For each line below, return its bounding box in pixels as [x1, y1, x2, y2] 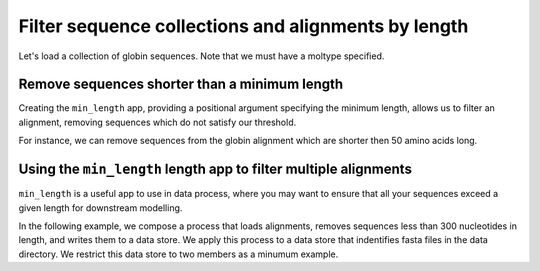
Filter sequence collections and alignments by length [18, 15, 469, 37]
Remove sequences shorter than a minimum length [18, 76, 344, 93]
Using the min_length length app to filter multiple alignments [18, 161, 412, 178]
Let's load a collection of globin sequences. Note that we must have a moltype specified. [18, 50, 385, 62]
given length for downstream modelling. [18, 201, 183, 214]
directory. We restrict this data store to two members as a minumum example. [18, 248, 339, 260]
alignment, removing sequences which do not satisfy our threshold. [18, 116, 297, 128]
